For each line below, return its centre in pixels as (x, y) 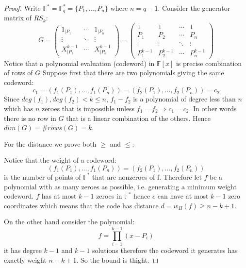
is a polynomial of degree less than (184, 99)
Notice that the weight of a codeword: (60, 160)
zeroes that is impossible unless (88, 109)
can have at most (183, 196)
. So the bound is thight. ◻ (117, 260)
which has (19, 109)
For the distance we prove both (50, 143)
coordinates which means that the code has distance (81, 205)
